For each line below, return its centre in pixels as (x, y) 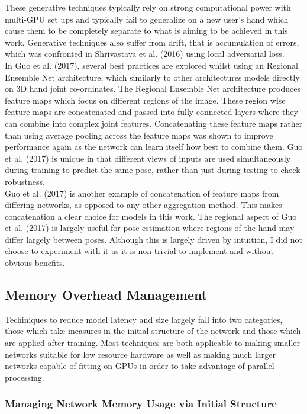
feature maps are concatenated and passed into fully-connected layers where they (151, 112)
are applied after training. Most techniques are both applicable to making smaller (153, 343)
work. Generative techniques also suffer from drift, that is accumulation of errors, (152, 42)
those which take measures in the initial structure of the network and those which (153, 331)
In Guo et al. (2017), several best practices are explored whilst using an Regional (151, 65)
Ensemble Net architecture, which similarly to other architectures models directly (152, 77)
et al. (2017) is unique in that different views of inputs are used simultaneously (148, 158)
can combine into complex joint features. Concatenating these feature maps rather (154, 123)
